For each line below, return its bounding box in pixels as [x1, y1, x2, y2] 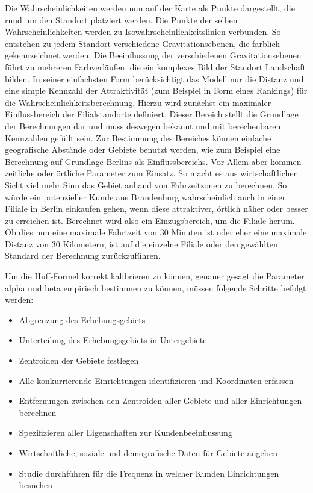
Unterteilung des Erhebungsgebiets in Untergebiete [19, 333, 207, 346]
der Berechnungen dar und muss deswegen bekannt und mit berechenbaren [5, 119, 281, 132]
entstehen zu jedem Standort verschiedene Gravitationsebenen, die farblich [5, 37, 280, 49]
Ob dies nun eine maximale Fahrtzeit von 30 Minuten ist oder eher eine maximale [5, 226, 307, 238]
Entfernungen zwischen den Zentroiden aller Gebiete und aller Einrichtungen [19, 394, 302, 407]
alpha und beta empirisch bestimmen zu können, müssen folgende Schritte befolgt [5, 281, 306, 294]
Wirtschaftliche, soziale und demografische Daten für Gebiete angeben [19, 447, 277, 459]
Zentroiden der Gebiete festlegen [19, 354, 139, 367]
